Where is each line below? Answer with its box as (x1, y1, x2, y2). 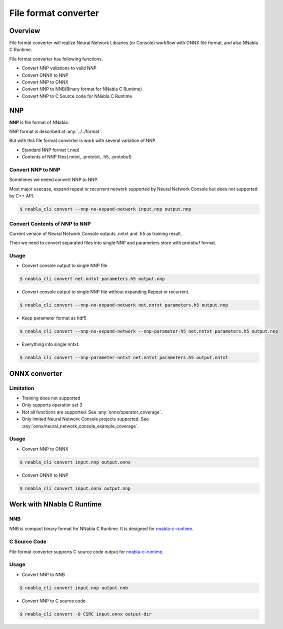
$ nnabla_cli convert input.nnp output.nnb (19, 585, 128, 590)
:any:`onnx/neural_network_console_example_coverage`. (21, 423, 139, 429)
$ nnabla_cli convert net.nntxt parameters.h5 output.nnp (19, 276, 165, 282)
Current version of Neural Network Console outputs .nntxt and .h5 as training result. (9, 230, 182, 236)
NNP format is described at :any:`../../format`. (9, 128, 102, 134)
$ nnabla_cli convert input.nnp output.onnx (19, 459, 131, 465)
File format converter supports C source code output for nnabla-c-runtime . (9, 548, 164, 554)
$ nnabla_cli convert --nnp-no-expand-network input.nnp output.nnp (19, 206, 191, 212)
